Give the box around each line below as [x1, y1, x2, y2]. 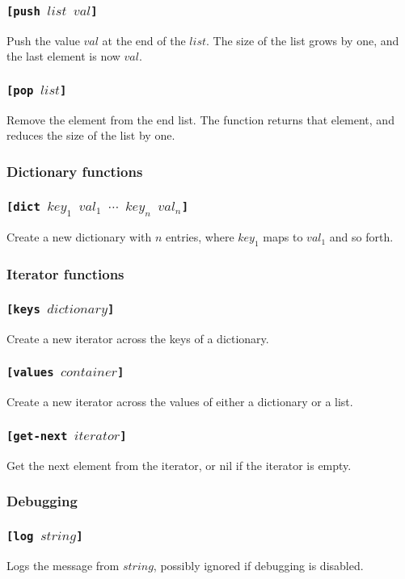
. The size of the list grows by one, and [206, 31, 399, 48]
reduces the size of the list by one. [6, 127, 175, 144]
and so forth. [329, 229, 394, 245]
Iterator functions [6, 264, 124, 284]
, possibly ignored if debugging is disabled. [153, 556, 364, 573]
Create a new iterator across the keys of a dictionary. [6, 329, 269, 346]
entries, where [166, 229, 234, 245]
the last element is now [6, 48, 120, 65]
